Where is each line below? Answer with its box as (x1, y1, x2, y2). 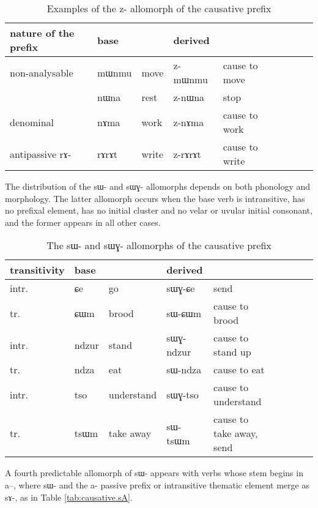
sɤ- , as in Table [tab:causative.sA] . (5, 490, 133, 503)
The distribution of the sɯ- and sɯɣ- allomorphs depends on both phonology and (5, 180, 311, 192)
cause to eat (213, 362, 265, 377)
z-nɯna (173, 90, 205, 104)
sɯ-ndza (166, 362, 202, 377)
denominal (10, 114, 54, 129)
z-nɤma (173, 114, 204, 129)
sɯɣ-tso (166, 387, 199, 402)
